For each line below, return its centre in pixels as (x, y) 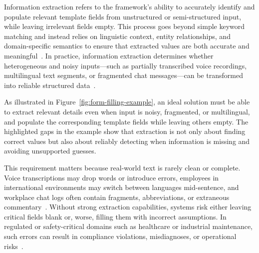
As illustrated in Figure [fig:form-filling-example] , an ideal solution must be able (127, 102)
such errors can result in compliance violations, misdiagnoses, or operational (120, 236)
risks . (14, 246)
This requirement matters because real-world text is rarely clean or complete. (122, 167)
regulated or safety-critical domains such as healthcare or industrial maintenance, (129, 226)
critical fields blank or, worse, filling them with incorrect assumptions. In (115, 216)
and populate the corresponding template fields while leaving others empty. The (126, 121)
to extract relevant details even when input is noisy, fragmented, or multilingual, (127, 111)
